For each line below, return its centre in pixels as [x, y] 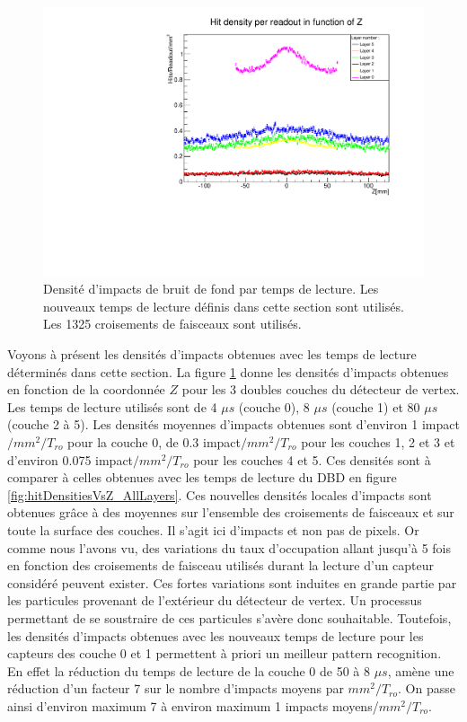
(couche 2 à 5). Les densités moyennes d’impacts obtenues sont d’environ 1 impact [233, 424]
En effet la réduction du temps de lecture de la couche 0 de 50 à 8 [189, 670]
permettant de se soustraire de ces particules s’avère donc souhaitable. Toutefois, [229, 617]
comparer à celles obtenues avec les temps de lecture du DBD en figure [202, 477]
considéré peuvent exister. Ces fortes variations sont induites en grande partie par [232, 582]
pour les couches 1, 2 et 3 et [378, 442]
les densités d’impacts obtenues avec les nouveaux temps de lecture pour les [216, 635]
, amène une [421, 670]
